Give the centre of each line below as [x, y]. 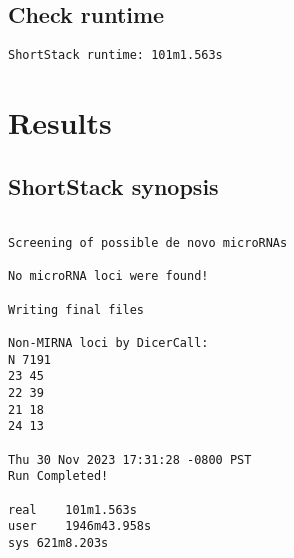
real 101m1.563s [72, 509]
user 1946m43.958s [80, 526]
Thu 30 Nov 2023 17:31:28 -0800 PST [130, 459]
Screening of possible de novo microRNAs [148, 243]
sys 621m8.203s [58, 542]
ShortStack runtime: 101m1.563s [115, 55]
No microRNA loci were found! [108, 276]
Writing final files [76, 309]
